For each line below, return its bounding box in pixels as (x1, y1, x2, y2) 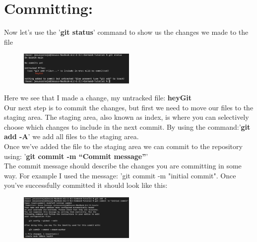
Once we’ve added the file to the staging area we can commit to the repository (4, 141, 243, 151)
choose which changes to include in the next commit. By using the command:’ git (4, 121, 251, 132)
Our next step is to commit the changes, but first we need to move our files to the (4, 102, 254, 112)
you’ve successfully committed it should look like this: (4, 180, 168, 190)
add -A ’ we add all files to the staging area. (4, 131, 139, 142)
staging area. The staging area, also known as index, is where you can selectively (4, 112, 249, 122)
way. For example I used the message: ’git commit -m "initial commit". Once (4, 170, 236, 180)
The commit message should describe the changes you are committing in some (4, 161, 242, 171)
